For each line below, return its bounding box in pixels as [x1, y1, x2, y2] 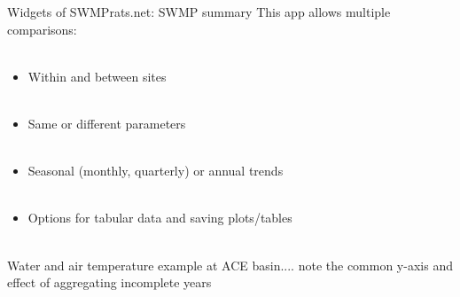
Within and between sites [27, 66, 167, 85]
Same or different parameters [27, 113, 186, 132]
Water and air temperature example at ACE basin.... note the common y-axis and [7, 255, 453, 274]
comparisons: [7, 20, 77, 38]
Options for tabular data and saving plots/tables [27, 208, 292, 227]
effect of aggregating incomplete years [7, 273, 212, 292]
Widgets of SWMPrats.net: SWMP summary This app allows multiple [7, 3, 391, 20]
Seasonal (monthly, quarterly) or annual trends [27, 161, 284, 180]
